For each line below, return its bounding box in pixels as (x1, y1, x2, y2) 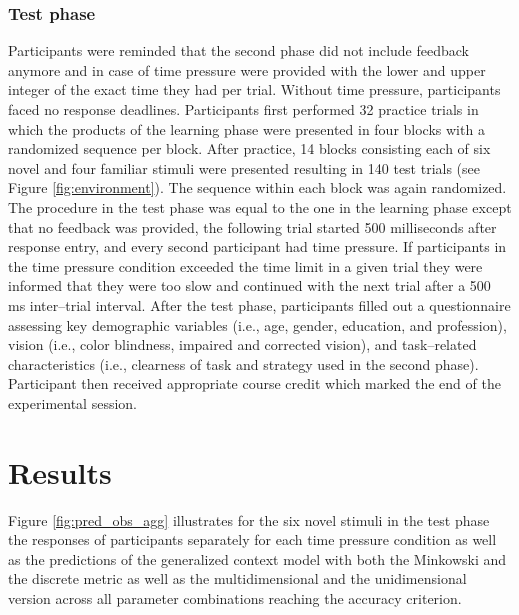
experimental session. (8, 392, 137, 413)
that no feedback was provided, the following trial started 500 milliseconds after (8, 216, 497, 237)
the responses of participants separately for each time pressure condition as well (8, 529, 497, 550)
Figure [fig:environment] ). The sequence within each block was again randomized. (8, 177, 507, 198)
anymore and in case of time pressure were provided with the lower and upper (8, 59, 486, 80)
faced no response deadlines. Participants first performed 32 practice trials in (8, 99, 479, 119)
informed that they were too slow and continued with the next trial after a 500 (8, 275, 491, 296)
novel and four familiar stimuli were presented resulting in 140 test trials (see (8, 157, 481, 178)
